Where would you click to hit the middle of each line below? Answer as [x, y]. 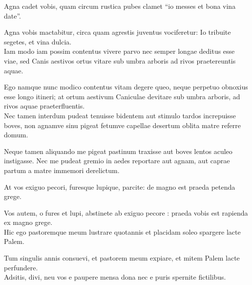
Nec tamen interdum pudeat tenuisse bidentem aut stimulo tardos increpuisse [120, 115]
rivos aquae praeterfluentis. [44, 106]
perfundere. [21, 267]
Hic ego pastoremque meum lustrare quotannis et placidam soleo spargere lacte [122, 231]
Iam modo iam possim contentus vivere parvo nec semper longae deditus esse [119, 51]
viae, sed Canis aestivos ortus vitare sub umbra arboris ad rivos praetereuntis [120, 60]
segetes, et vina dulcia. [38, 41]
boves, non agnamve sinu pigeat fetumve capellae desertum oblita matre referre [122, 125]
